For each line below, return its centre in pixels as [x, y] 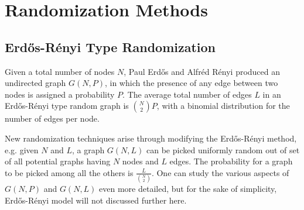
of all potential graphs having [58, 161]
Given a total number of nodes [60, 71]
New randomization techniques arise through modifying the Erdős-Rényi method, [151, 138]
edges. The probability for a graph [231, 161]
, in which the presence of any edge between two [191, 83]
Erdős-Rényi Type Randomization [110, 47]
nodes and [140, 161]
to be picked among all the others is [69, 172]
